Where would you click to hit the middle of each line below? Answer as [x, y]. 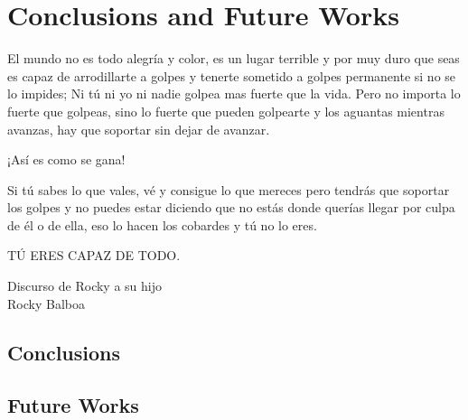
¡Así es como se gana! [66, 159]
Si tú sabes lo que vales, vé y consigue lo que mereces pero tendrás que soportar [229, 189]
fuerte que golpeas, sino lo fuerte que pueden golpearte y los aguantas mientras [226, 111]
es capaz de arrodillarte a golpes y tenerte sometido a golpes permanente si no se [232, 75]
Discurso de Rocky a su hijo [84, 286]
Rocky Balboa [46, 303]
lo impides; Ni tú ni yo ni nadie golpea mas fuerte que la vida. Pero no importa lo [234, 93]
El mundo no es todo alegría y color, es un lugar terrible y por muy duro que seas [234, 58]
